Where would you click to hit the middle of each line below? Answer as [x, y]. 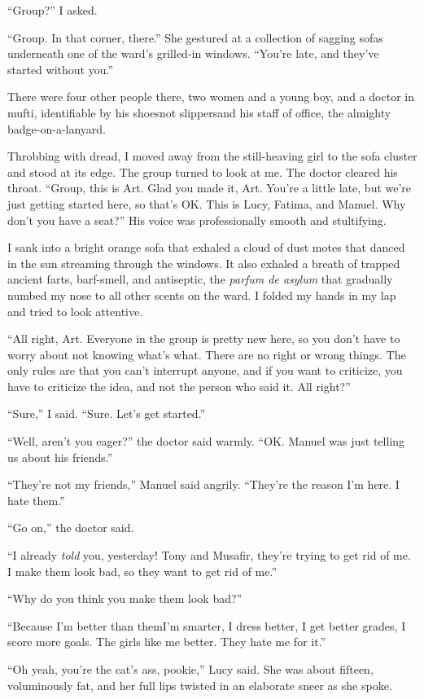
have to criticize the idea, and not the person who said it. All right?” [179, 386]
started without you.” [61, 69]
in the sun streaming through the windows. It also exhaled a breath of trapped [204, 263]
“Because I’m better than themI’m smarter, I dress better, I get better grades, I [207, 625]
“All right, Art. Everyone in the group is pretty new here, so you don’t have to [204, 339]
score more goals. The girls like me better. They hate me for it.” [167, 642]
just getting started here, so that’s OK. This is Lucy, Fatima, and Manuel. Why [207, 203]
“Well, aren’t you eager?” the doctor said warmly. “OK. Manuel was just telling [206, 441]
